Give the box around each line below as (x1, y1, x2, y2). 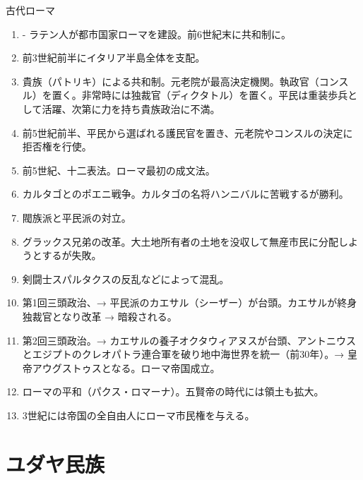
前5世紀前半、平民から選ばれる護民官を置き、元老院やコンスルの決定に (22, 125, 353, 140)
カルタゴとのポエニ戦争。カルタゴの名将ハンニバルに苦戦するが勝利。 (22, 186, 349, 201)
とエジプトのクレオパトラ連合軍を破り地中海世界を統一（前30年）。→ (22, 347, 345, 361)
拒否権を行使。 (22, 139, 92, 154)
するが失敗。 (42, 248, 102, 263)
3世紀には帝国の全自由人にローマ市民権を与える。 (22, 407, 255, 422)
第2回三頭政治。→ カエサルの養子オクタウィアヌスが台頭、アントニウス (22, 332, 357, 347)
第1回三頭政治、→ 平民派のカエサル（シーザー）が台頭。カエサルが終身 (22, 295, 357, 310)
